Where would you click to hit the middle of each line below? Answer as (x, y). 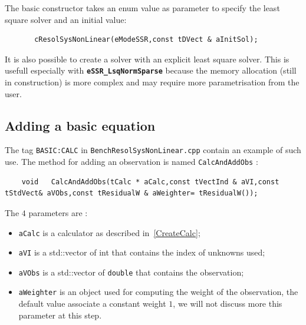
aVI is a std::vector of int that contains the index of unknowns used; (142, 252)
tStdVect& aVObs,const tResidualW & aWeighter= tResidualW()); (131, 193)
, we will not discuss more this (228, 304)
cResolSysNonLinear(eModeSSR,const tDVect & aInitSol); (146, 40)
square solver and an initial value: (66, 19)
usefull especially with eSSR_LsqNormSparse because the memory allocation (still (151, 70)
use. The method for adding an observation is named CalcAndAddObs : (131, 162)
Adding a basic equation (80, 125)
